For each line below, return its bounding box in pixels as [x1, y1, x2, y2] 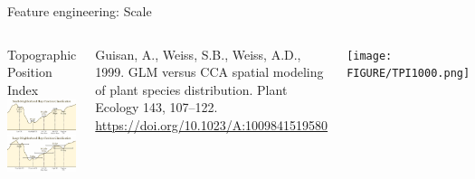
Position [7, 62, 52, 81]
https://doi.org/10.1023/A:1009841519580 [95, 115, 328, 134]
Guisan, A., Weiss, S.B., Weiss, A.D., [95, 44, 301, 63]
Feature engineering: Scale [7, 2, 152, 20]
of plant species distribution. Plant [95, 80, 288, 99]
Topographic [7, 44, 77, 63]
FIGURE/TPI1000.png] [347, 67, 470, 80]
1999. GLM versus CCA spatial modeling [95, 62, 324, 81]
